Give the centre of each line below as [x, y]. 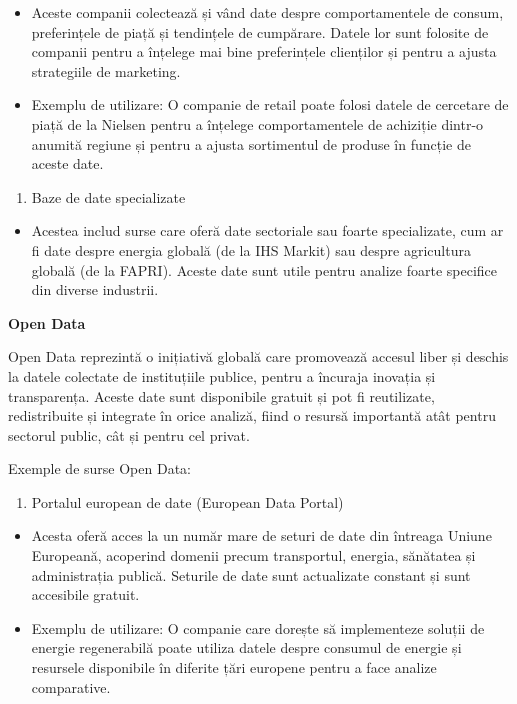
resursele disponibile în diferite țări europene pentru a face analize [234, 667]
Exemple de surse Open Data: [99, 468]
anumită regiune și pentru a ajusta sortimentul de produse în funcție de [251, 143]
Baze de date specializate [108, 196]
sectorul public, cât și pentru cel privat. [129, 434]
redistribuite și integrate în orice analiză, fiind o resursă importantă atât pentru [252, 415]
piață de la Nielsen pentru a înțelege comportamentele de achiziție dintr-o [257, 123]
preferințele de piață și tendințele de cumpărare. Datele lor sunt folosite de [260, 31]
